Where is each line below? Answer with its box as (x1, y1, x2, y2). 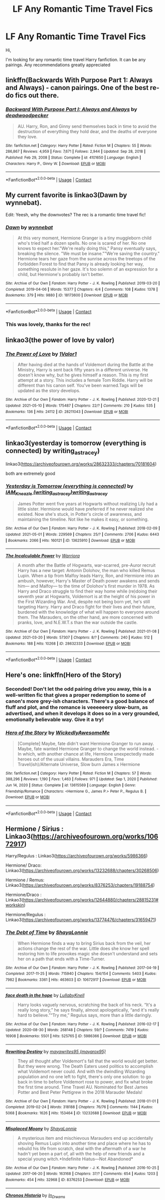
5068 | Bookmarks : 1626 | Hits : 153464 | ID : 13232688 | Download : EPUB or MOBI (5, 1110, 147, 1115)
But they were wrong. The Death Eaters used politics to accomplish (17, 1063, 154, 1069)
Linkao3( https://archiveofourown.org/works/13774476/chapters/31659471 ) (5, 917, 157, 923)
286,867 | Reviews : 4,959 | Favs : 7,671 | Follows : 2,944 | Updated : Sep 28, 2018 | (5, 149, 146, 154)
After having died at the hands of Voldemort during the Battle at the (17, 362, 154, 368)
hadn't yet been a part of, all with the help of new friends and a (17, 1151, 145, 1156)
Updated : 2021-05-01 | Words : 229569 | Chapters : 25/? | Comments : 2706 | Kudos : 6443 (5, 532, 160, 537)
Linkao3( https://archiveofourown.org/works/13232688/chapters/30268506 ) (5, 868, 159, 874)
